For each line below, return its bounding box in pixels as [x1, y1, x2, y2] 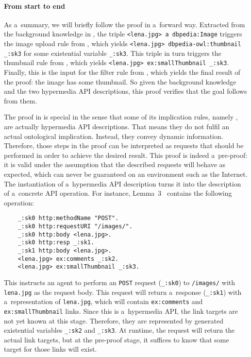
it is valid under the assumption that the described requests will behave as [4, 159, 226, 170]
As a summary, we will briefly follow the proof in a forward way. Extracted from [4, 19, 245, 29]
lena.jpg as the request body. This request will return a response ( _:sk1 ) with [4, 287, 242, 297]
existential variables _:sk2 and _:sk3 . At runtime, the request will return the [4, 325, 235, 335]
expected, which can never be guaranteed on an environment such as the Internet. [4, 169, 248, 179]
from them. [4, 95, 37, 105]
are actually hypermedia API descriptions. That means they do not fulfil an [4, 121, 230, 131]
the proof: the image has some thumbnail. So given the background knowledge [4, 76, 236, 86]
